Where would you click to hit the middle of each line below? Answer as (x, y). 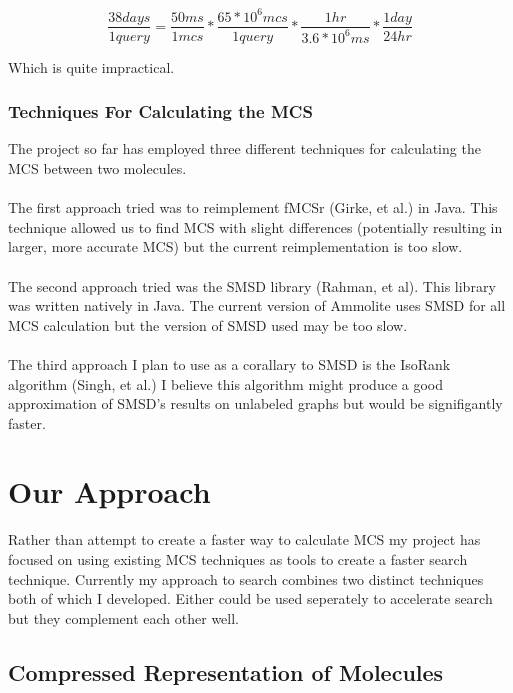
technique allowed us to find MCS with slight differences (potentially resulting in (255, 226)
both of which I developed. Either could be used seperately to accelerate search (250, 598)
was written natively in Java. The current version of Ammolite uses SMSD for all (257, 305)
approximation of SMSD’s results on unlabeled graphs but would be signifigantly (255, 403)
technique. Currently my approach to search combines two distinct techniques (246, 578)
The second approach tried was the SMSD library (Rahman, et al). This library (252, 285)
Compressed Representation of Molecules (226, 671)
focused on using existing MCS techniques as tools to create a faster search (238, 559)
